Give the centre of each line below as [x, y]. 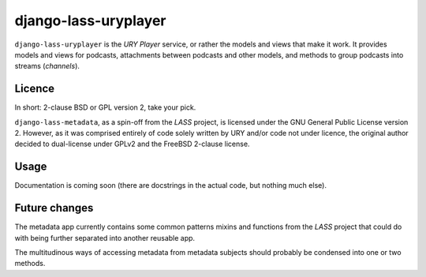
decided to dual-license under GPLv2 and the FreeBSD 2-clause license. [132, 144]
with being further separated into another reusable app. [105, 238]
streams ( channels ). [47, 66]
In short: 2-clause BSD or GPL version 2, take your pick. [105, 107]
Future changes [54, 208]
